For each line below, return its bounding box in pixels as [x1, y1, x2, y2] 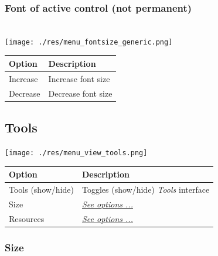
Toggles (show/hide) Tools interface [82, 183, 210, 195]
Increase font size [48, 72, 110, 84]
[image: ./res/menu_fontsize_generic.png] [5, 37, 173, 46]
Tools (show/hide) [9, 183, 74, 195]
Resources [9, 212, 45, 224]
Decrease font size [48, 87, 113, 99]
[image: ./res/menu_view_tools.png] [5, 148, 148, 157]
